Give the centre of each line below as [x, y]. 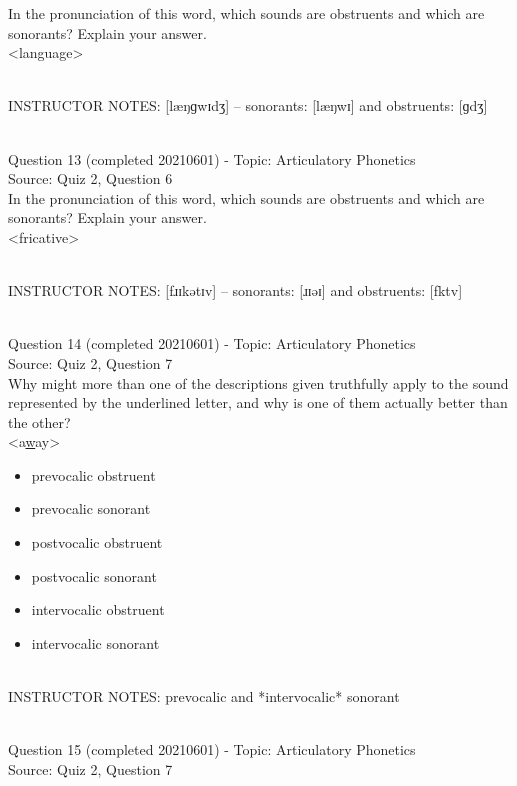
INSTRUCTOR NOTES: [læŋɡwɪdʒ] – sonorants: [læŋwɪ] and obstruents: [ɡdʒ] [248, 105]
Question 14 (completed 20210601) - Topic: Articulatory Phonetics [212, 343]
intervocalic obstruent [98, 609]
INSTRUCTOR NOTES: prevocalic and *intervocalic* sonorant [204, 696]
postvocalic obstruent [97, 542]
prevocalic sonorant [91, 508]
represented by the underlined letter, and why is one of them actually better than [258, 402]
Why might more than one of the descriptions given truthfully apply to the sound [258, 382]
